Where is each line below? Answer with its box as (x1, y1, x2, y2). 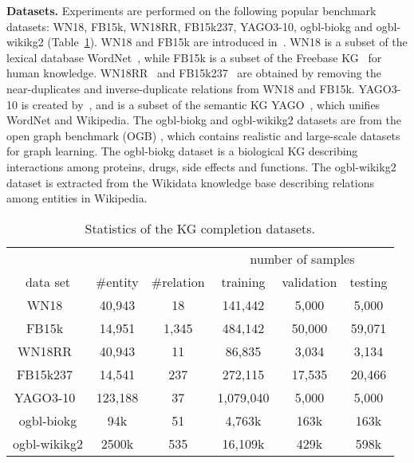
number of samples (250, 249, 355, 268)
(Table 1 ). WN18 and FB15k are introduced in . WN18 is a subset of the (47, 33, 408, 50)
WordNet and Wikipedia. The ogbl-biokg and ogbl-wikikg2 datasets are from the (6, 112, 401, 128)
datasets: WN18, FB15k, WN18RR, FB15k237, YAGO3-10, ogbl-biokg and (6, 18, 373, 34)
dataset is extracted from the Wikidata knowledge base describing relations (6, 174, 374, 190)
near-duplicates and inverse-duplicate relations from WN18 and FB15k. (6, 80, 355, 96)
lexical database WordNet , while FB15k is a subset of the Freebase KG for (6, 49, 382, 65)
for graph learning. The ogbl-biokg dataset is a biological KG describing (6, 143, 358, 159)
